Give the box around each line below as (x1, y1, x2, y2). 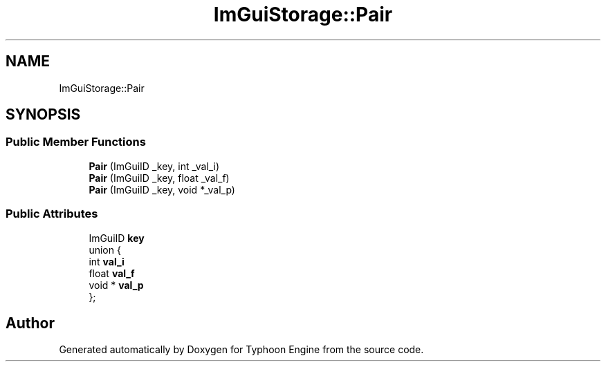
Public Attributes (6, 207, 98, 221)
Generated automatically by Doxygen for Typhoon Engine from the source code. (59, 344, 424, 356)
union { (89, 243, 121, 256)
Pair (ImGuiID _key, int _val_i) (89, 160, 220, 172)
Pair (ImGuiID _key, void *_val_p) (89, 183, 235, 196)
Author (6, 314, 55, 332)
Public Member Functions (6, 135, 146, 149)
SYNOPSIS (6, 106, 81, 124)
